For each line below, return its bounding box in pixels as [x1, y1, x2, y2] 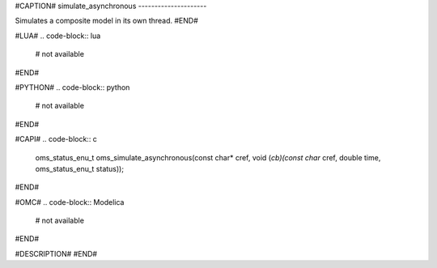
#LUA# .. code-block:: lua [15, 31, 101, 40]
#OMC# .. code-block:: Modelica [15, 197, 125, 206]
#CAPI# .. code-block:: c [15, 134, 97, 144]
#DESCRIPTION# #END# [15, 249, 97, 258]
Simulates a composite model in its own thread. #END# [15, 16, 198, 26]
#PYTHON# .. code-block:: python [15, 82, 130, 92]
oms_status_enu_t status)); [35, 164, 125, 173]
